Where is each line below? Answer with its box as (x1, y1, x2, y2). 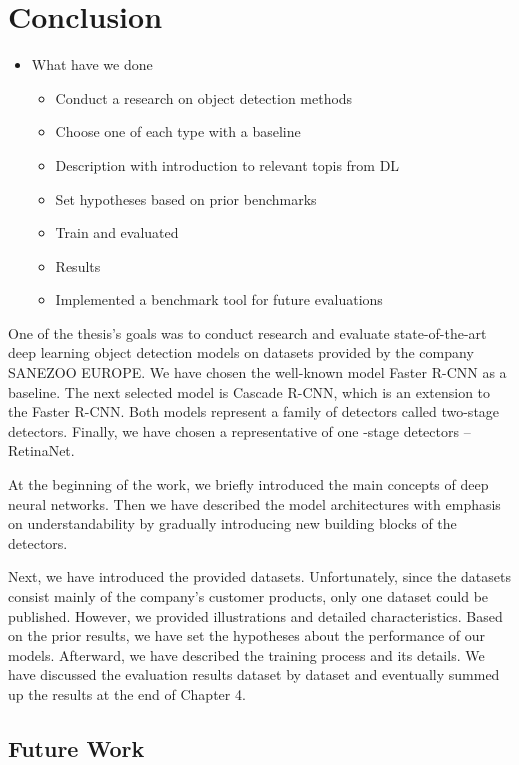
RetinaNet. (8, 440, 75, 461)
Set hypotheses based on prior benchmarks (55, 188, 317, 209)
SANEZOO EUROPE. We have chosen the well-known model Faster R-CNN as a (8, 362, 507, 383)
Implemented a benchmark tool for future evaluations (55, 289, 383, 310)
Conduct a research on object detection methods (55, 87, 353, 108)
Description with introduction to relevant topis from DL (55, 154, 400, 175)
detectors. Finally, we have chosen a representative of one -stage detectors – (8, 420, 471, 441)
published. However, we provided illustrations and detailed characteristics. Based (8, 605, 503, 626)
